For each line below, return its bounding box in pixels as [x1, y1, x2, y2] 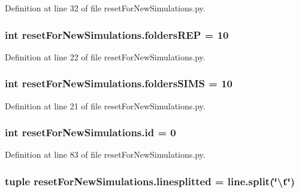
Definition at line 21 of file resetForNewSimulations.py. [5, 99, 206, 112]
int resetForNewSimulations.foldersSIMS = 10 [5, 76, 233, 91]
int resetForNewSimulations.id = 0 [5, 125, 176, 140]
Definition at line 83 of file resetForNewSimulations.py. [5, 148, 206, 161]
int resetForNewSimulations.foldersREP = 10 [5, 27, 229, 42]
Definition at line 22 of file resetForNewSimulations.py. [5, 50, 206, 63]
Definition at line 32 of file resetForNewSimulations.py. [5, 2, 206, 14]
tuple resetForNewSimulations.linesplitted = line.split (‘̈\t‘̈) [5, 173, 295, 188]
